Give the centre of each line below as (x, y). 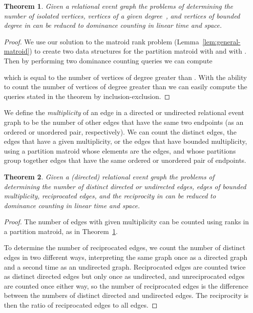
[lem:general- (221, 41)
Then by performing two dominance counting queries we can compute (108, 60)
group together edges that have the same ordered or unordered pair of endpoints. (125, 160)
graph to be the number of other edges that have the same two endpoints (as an (124, 122)
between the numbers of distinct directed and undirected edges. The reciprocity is (126, 295)
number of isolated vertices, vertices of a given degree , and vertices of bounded (122, 15)
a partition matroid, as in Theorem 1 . (61, 231)
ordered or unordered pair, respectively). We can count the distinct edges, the (120, 131)
